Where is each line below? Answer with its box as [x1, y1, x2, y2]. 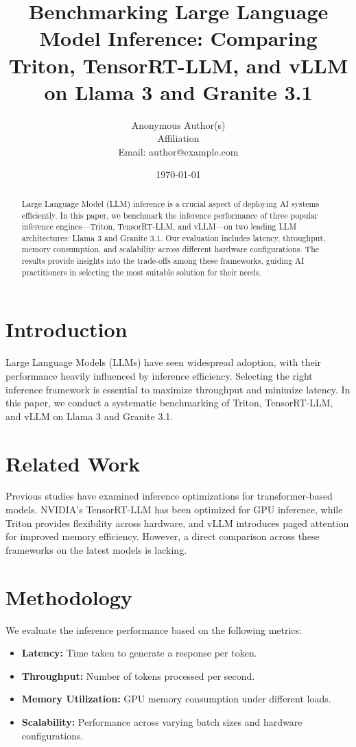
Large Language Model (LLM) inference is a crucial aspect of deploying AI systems [21, 197, 320, 209]
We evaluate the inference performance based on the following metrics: [5, 622, 302, 637]
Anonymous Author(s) [131, 117, 226, 132]
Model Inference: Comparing [39, 24, 318, 52]
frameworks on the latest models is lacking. [5, 542, 187, 556]
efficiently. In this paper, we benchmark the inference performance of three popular [21, 209, 318, 221]
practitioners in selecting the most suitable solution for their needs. [21, 266, 261, 278]
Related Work [5, 449, 141, 477]
